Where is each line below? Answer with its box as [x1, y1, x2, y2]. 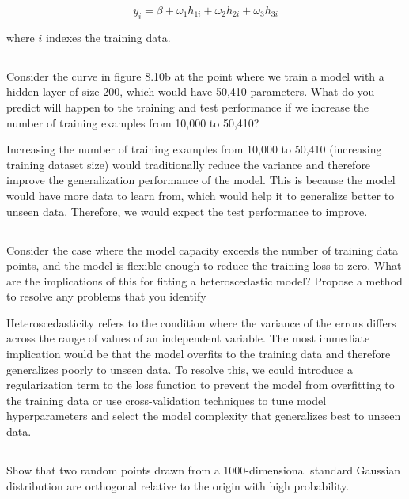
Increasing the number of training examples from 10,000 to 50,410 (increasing [6, 141, 382, 157]
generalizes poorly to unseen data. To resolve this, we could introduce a [6, 361, 353, 377]
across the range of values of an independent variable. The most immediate [6, 330, 370, 346]
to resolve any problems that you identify [6, 288, 206, 304]
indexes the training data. [45, 28, 171, 45]
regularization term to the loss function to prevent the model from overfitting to [6, 376, 395, 393]
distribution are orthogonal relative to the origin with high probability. [6, 477, 350, 493]
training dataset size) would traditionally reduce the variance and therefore [6, 156, 371, 172]
